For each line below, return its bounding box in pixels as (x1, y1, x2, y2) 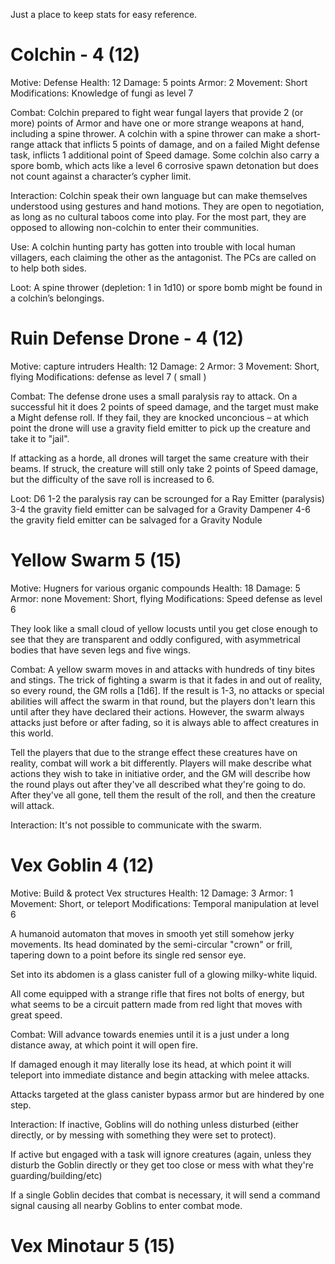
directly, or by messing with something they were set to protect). (10, 1129, 277, 1141)
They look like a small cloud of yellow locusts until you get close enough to (10, 622, 318, 634)
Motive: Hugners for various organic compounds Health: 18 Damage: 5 (10, 582, 301, 594)
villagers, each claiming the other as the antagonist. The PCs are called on (10, 251, 317, 263)
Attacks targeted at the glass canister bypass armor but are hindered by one (10, 1088, 325, 1100)
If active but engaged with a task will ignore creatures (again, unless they (10, 1148, 312, 1160)
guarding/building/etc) (10, 1169, 103, 1181)
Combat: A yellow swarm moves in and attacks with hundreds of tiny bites (10, 663, 316, 675)
